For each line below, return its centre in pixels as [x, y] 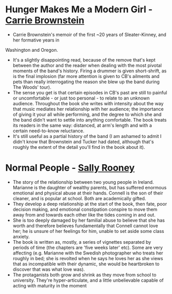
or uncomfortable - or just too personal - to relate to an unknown [81, 98]
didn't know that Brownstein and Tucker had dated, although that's [83, 142]
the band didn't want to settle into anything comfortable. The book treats [90, 120]
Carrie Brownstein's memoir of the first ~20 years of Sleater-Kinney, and [90, 34]
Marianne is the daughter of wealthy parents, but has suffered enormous [90, 187]
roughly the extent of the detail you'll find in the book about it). [79, 147]
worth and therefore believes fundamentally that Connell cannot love [85, 226]
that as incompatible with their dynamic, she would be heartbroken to [86, 264]
